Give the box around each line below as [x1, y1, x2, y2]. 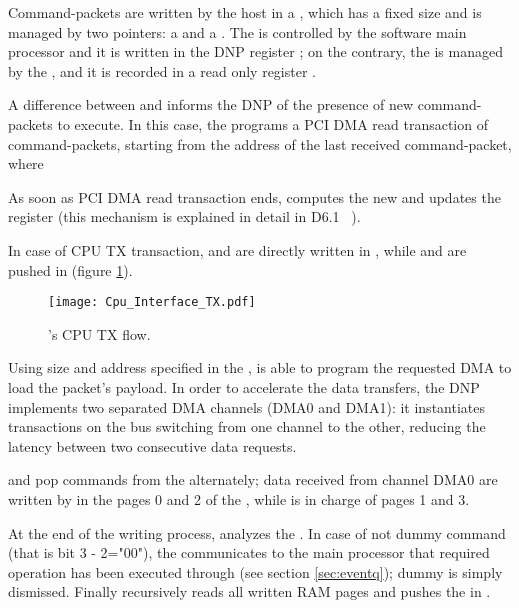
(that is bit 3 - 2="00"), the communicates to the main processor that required [8, 542, 490, 563]
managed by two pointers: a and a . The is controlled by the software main [8, 21, 467, 42]
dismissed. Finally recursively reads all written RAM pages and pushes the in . [8, 581, 491, 602]
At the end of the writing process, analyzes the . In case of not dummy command [8, 522, 506, 543]
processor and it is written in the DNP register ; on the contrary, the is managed [8, 41, 503, 62]
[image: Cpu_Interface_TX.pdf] [48, 295, 256, 310]
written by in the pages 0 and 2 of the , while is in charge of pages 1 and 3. [8, 488, 470, 509]
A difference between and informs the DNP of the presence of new [8, 94, 414, 115]
